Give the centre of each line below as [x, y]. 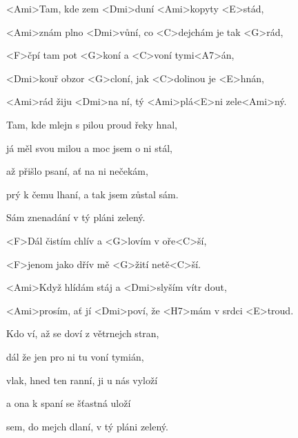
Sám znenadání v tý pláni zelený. [76, 217]
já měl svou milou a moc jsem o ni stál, [89, 147]
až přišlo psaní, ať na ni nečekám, [77, 171]
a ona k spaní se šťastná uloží [69, 403]
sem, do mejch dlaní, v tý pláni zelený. [87, 426]
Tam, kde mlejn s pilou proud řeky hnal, [92, 124]
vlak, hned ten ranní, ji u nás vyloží [82, 380]
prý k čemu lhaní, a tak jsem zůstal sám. [92, 194]
